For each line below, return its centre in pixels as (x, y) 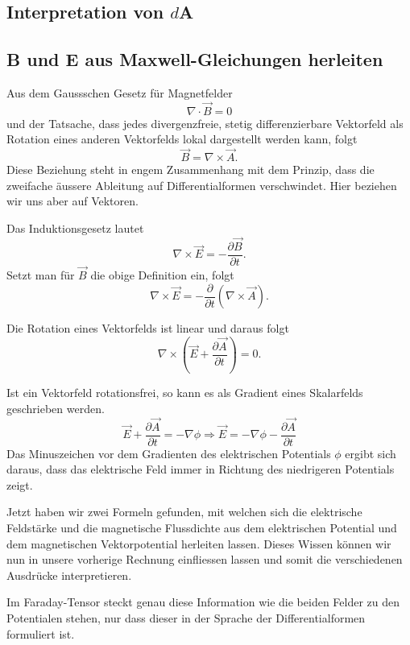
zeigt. (20, 484)
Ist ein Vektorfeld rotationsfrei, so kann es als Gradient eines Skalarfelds (185, 393)
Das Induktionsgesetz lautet (75, 227)
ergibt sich (371, 453)
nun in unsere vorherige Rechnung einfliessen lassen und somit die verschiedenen (205, 559)
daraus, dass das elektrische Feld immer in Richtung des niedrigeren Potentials (201, 469)
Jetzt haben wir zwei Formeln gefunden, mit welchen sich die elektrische (184, 512)
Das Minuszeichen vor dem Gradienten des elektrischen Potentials (169, 453)
